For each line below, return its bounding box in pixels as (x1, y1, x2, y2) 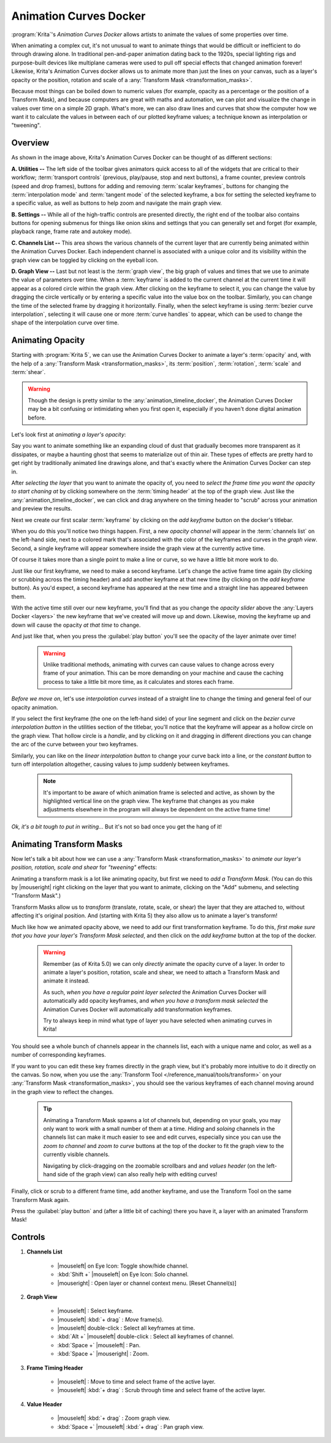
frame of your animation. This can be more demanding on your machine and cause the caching (43, 669, 284, 677)
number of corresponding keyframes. (11, 1051, 107, 1058)
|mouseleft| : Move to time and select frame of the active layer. (57, 1378, 216, 1385)
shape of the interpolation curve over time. (11, 319, 120, 326)
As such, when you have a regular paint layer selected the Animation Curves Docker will (43, 988, 267, 996)
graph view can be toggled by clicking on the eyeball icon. (11, 256, 159, 264)
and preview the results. (11, 505, 72, 512)
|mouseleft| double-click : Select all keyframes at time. (57, 1325, 196, 1332)
